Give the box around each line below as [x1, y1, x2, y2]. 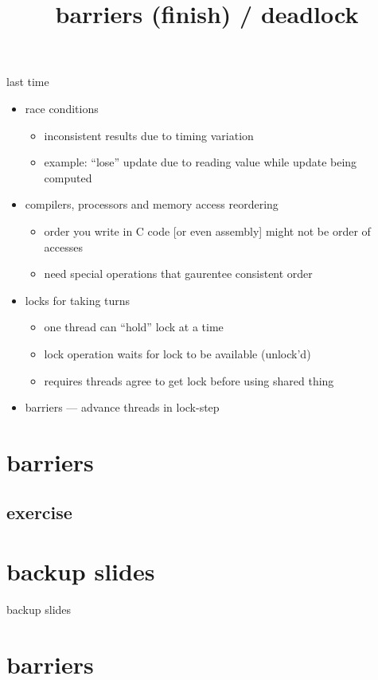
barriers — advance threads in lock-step [25, 399, 220, 416]
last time [6, 73, 49, 90]
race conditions [25, 100, 99, 116]
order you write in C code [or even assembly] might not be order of [44, 222, 371, 239]
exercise [6, 500, 72, 525]
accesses [44, 238, 84, 255]
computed [44, 169, 92, 186]
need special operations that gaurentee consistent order [44, 265, 313, 282]
